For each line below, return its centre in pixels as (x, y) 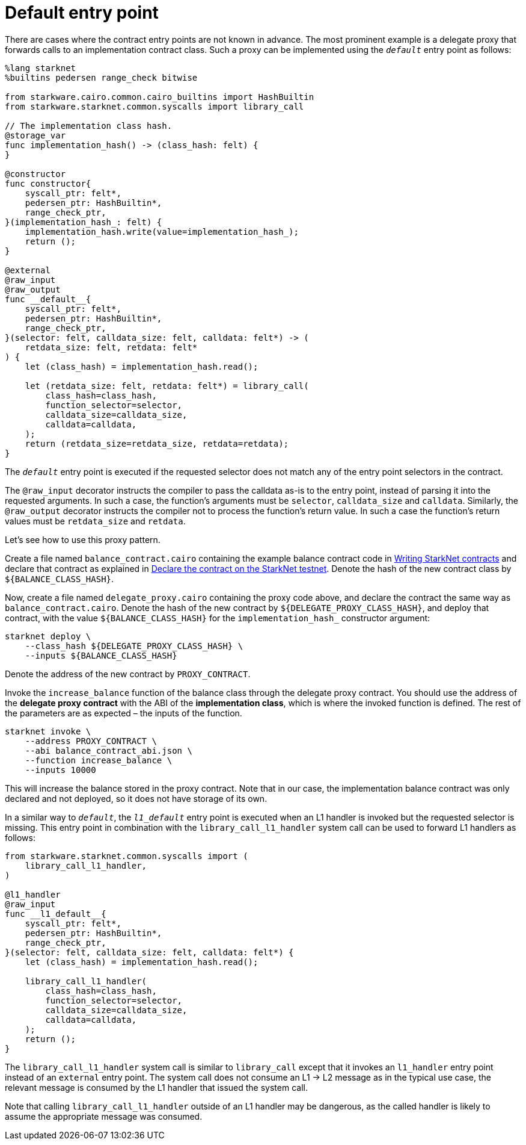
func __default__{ (48, 299)
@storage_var (35, 135)
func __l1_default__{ (56, 914)
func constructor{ (48, 183)
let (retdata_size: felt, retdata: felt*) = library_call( (167, 386)
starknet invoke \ (48, 731)
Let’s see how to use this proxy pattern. (83, 539)
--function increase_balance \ (99, 760)
